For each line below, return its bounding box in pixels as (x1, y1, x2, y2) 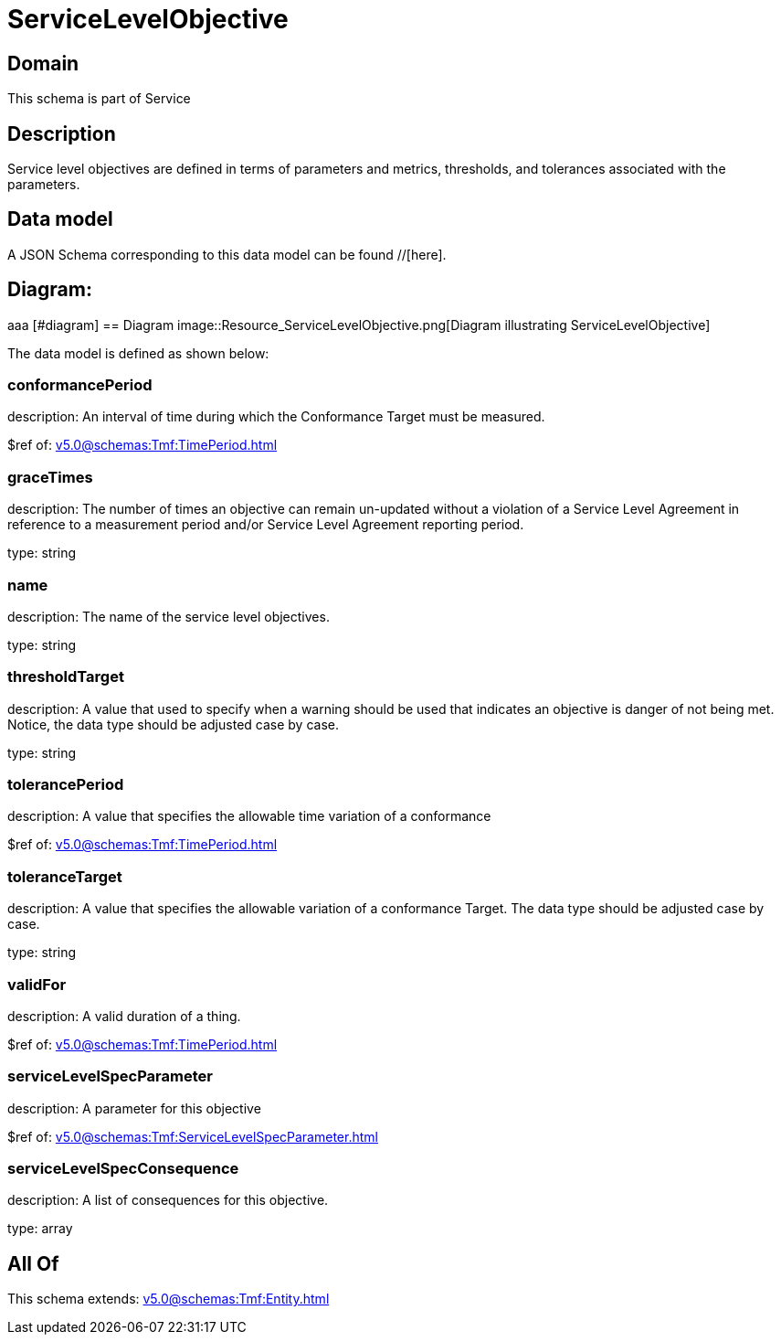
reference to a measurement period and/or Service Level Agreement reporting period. (7, 517, 524, 533)
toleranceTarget (7, 867, 122, 886)
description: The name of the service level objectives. (7, 608, 330, 624)
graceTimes (7, 467, 93, 486)
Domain (7, 51, 79, 75)
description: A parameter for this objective (7, 1100, 261, 1116)
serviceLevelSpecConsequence (7, 1159, 239, 1178)
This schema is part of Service (7, 91, 191, 107)
